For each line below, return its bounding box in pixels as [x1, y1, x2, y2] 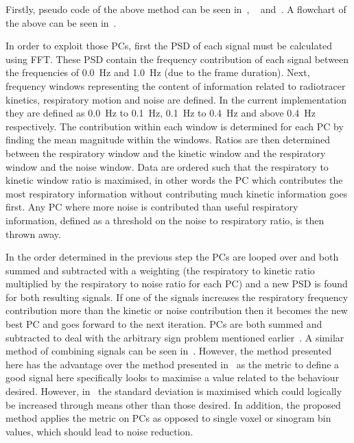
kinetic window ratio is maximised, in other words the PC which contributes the [5, 173, 343, 187]
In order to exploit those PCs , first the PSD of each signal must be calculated [5, 38, 332, 53]
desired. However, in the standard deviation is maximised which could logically [5, 384, 342, 398]
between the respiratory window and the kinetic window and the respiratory [5, 145, 326, 160]
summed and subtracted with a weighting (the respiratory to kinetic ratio [5, 263, 315, 277]
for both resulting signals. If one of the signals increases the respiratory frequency [5, 289, 349, 304]
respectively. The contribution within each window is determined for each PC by [5, 119, 344, 133]
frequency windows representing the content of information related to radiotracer [5, 78, 346, 93]
